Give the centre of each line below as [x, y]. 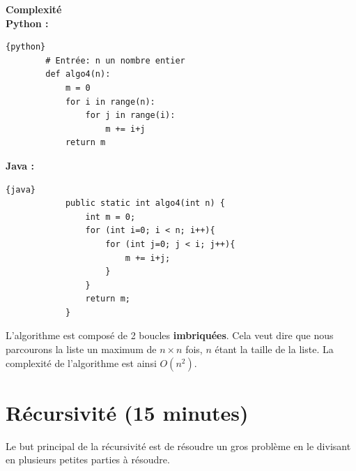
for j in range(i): [130, 115]
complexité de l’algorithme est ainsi [81, 362]
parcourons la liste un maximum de [81, 349]
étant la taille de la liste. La [274, 349]
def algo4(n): [78, 74]
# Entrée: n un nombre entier [115, 60]
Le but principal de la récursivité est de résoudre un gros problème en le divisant [178, 446]
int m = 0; [110, 217]
